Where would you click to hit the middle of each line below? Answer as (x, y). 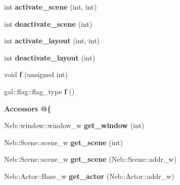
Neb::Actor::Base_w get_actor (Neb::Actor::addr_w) (89, 176)
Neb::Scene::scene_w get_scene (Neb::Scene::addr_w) (91, 159)
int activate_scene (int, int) (51, 7)
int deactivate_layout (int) (50, 57)
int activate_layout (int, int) (52, 41)
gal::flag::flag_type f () (39, 91)
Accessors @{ (28, 108)
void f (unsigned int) (36, 74)
